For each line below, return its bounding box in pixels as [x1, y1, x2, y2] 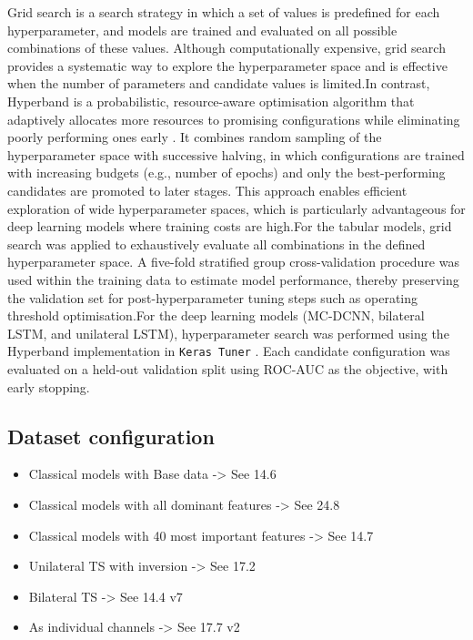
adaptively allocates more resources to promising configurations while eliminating [7, 109, 460, 128]
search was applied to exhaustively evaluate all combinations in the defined [7, 234, 426, 253]
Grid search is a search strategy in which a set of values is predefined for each [7, 3, 440, 21]
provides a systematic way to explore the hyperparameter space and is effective [7, 56, 448, 75]
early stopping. [7, 377, 90, 396]
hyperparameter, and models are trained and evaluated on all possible [7, 20, 398, 39]
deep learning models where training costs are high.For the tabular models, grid [7, 217, 452, 236]
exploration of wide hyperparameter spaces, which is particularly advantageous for [7, 198, 466, 218]
